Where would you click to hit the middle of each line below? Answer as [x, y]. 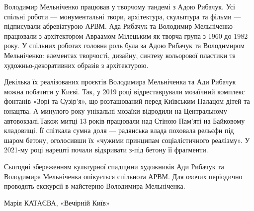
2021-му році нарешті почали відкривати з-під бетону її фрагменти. [106, 150]
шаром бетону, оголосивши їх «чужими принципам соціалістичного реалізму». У [127, 140]
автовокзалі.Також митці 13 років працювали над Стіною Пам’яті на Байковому [125, 120]
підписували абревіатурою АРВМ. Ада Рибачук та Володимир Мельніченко [118, 26]
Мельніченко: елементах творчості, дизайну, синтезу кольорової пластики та [120, 55]
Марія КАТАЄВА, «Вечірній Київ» [57, 202]
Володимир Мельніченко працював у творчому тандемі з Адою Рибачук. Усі [120, 6]
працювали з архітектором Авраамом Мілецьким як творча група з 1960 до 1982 [126, 35]
